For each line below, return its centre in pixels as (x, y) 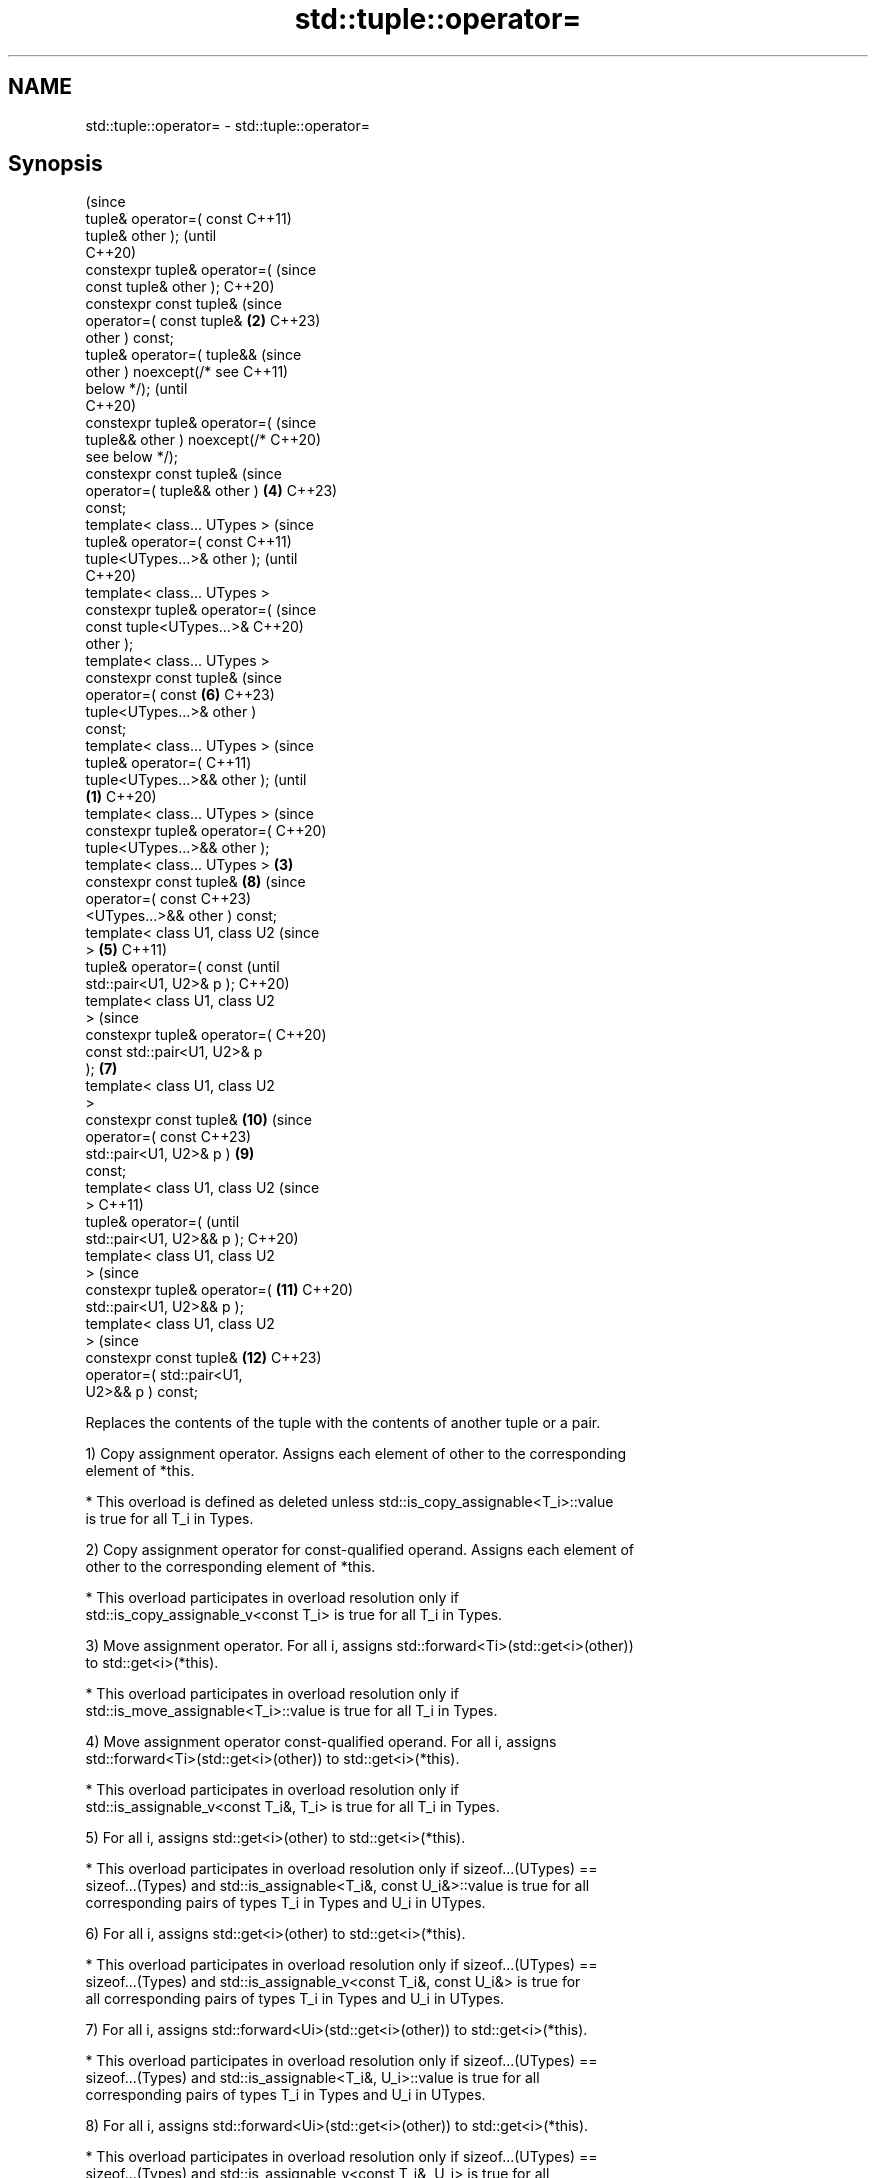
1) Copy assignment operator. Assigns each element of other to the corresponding (356, 1454)
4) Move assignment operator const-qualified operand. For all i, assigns (321, 1742)
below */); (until (136, 389)
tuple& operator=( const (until (182, 967)
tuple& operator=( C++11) (168, 763)
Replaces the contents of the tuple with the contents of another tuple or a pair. (343, 1423)
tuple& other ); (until (151, 236)
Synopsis (55, 164)
